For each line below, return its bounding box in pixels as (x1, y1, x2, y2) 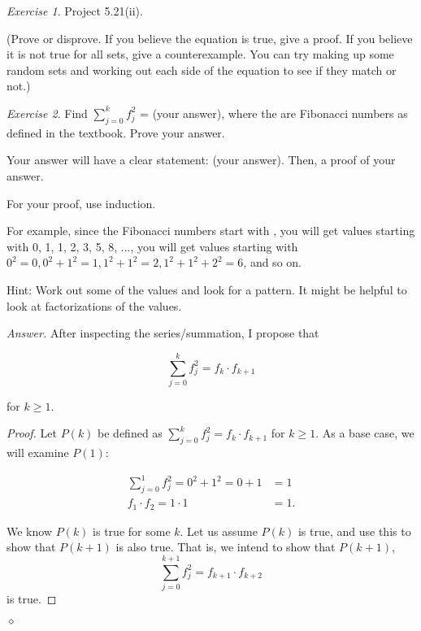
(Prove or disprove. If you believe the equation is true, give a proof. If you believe (7, 29, 413, 46)
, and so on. (243, 254, 302, 271)
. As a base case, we (315, 424, 414, 442)
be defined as (98, 424, 163, 442)
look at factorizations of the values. (7, 297, 182, 314)
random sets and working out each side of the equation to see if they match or (7, 61, 397, 78)
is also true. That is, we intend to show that (115, 538, 336, 555)
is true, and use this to (297, 522, 411, 539)
